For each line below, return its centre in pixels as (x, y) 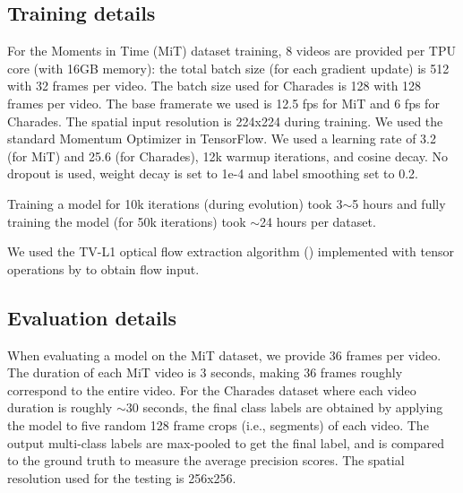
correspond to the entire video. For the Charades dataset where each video (212, 389)
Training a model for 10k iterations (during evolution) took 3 (175, 203)
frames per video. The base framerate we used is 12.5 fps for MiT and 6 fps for (223, 103)
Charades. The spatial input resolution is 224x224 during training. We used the (225, 121)
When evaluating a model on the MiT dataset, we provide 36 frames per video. (224, 355)
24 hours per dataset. (318, 221)
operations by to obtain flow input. (103, 268)
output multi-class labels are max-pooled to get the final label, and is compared (226, 442)
